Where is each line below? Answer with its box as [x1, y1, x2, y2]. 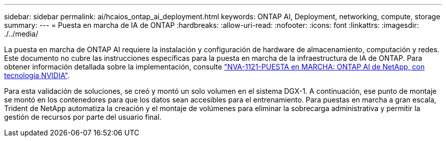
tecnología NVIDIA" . [4, 71, 70, 80]
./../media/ [4, 29, 38, 38]
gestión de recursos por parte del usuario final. [4, 113, 162, 121]
